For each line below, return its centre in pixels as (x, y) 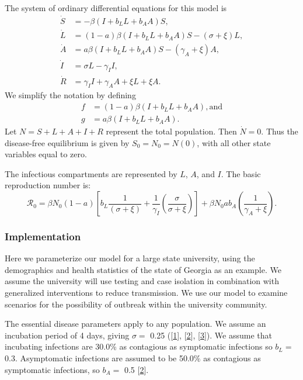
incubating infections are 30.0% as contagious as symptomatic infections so (139, 346)
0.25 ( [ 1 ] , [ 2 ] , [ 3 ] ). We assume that (211, 335)
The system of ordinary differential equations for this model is (116, 8)
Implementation (43, 236)
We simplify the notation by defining (70, 95)
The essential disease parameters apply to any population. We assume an (135, 324)
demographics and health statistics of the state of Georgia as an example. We (143, 269)
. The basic (241, 173)
